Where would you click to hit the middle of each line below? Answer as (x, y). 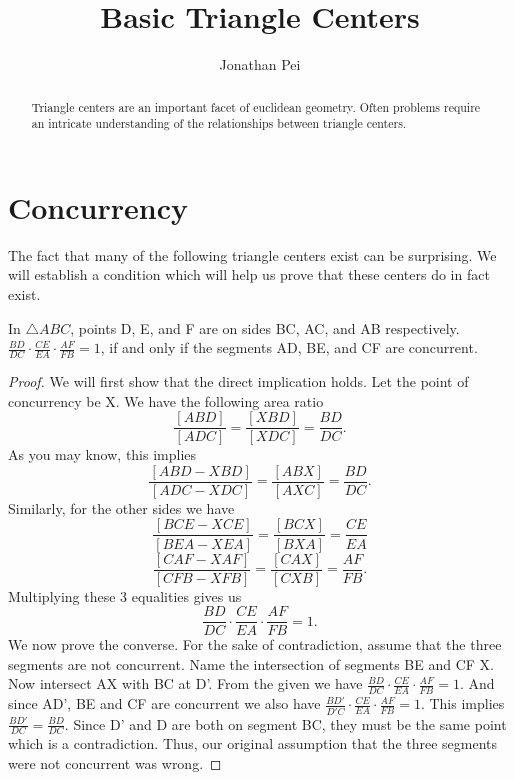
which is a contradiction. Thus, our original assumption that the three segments (253, 743)
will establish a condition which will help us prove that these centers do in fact (249, 274)
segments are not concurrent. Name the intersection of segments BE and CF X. (251, 663)
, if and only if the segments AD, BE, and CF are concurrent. (289, 347)
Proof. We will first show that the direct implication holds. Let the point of (238, 380)
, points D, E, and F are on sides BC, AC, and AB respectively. (265, 327)
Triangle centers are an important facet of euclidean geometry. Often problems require (256, 106)
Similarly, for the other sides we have (121, 507)
